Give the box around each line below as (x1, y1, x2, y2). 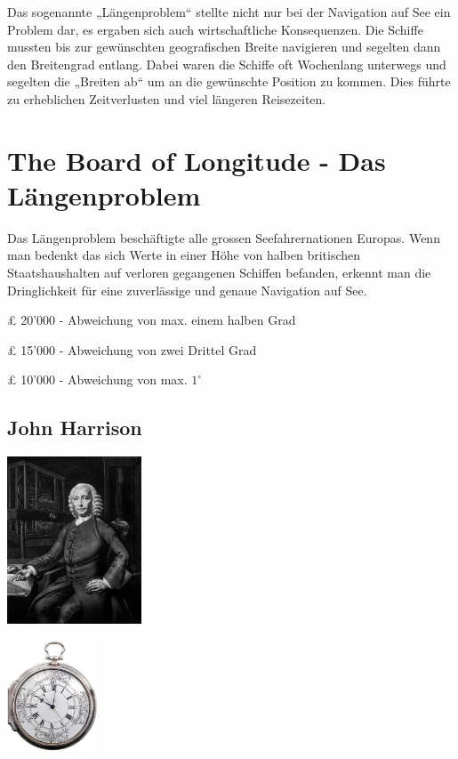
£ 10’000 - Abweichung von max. (7, 370, 188, 389)
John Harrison (7, 414, 142, 441)
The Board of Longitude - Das (7, 141, 386, 178)
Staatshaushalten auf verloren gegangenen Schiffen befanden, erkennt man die (7, 263, 431, 282)
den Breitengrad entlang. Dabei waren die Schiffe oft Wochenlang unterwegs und (7, 54, 446, 73)
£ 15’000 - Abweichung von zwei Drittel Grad (7, 340, 257, 359)
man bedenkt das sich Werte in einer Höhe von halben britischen (7, 246, 361, 264)
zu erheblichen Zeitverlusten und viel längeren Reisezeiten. (7, 89, 326, 108)
